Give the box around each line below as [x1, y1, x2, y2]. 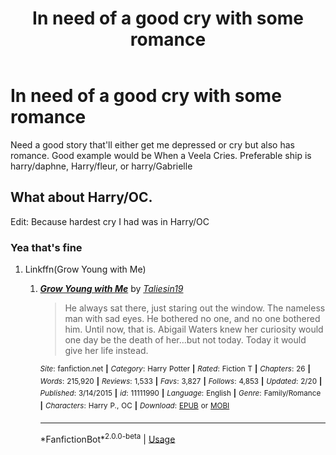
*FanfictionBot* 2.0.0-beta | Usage [39, 431, 176, 445]
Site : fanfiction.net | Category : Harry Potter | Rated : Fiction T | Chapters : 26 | [39, 364, 311, 374]
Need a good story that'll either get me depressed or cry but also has [10, 138, 295, 151]
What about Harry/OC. [10, 189, 153, 206]
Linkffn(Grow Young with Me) [24, 263, 147, 276]
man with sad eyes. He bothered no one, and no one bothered [64, 313, 321, 325]
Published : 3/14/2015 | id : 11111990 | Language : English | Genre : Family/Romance [39, 388, 322, 399]
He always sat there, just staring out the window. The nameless [64, 302, 326, 314]
